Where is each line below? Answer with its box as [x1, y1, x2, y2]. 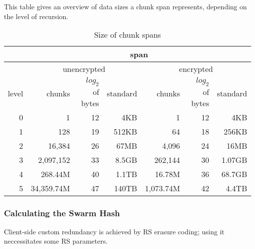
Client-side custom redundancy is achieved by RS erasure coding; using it [4, 226, 225, 236]
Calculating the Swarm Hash [4, 207, 120, 219]
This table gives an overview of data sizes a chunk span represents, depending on [4, 1, 247, 11]
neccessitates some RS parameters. [4, 236, 108, 246]
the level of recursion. [4, 11, 69, 21]
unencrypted [62, 63, 105, 75]
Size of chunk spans [94, 29, 161, 41]
